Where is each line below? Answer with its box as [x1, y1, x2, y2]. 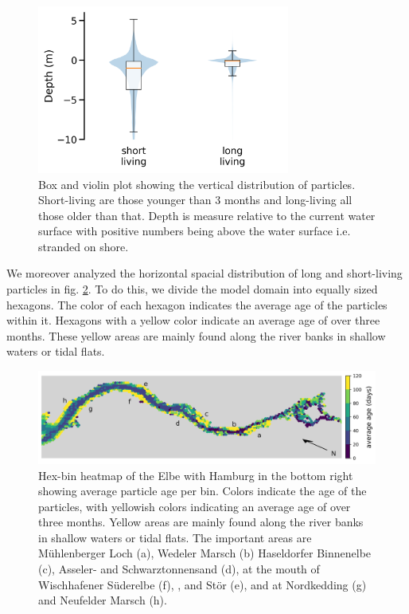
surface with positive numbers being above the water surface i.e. [38, 222, 351, 239]
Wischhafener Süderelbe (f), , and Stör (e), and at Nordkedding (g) [38, 576, 367, 592]
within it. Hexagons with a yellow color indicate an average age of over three [6, 312, 380, 329]
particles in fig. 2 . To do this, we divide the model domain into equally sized [6, 281, 378, 297]
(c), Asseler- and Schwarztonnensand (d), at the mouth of [38, 561, 320, 577]
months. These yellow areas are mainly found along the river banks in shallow [6, 327, 386, 344]
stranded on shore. [38, 238, 129, 254]
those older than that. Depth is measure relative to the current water [38, 207, 376, 223]
